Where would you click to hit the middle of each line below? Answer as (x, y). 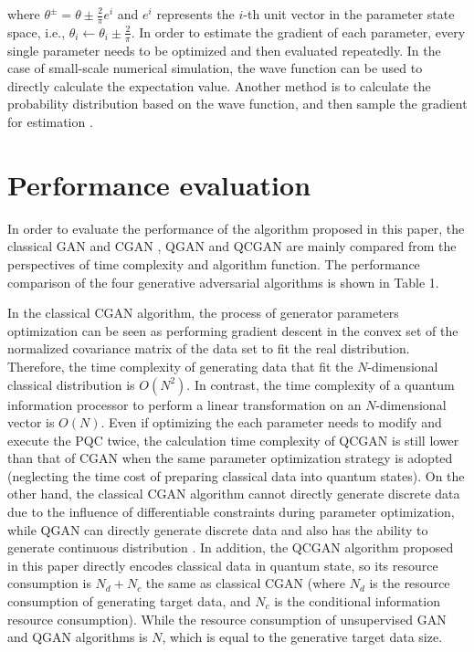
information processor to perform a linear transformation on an (184, 404)
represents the (195, 14)
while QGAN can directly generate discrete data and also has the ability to (218, 529)
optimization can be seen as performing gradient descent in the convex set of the (233, 330)
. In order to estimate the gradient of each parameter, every (298, 32)
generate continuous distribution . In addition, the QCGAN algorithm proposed (231, 547)
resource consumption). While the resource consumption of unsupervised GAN (227, 619)
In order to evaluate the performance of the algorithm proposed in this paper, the (236, 228)
